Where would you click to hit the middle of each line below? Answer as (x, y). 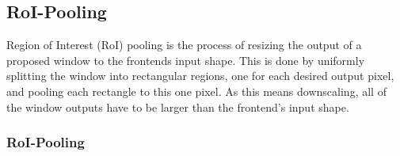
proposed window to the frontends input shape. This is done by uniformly (186, 60)
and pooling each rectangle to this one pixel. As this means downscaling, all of (196, 91)
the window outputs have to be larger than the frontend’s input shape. (178, 107)
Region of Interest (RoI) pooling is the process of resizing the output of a (184, 45)
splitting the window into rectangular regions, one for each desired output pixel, (200, 76)
